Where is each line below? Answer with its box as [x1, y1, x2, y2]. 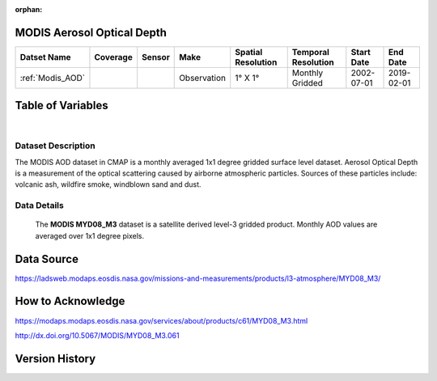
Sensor [142, 51, 170, 62]
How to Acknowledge [15, 294, 125, 308]
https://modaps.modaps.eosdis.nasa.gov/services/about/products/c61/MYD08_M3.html [15, 315, 308, 325]
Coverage [94, 51, 133, 62]
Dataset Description [15, 140, 96, 151]
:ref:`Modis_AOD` [19, 72, 86, 83]
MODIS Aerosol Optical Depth [15, 25, 168, 40]
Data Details [15, 200, 64, 211]
